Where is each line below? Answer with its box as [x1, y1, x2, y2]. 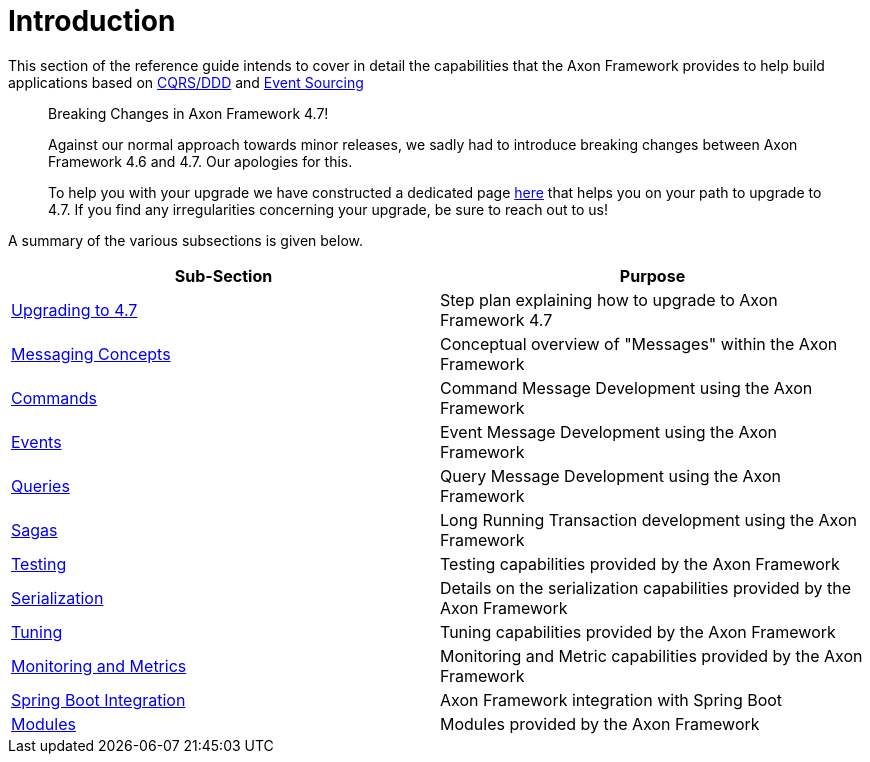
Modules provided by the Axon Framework [440, 713, 760, 734]
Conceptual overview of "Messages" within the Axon [440, 333, 838, 354]
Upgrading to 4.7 [11, 299, 138, 320]
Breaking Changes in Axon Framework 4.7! [48, 104, 329, 122]
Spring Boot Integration [11, 689, 186, 710]
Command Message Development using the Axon [440, 377, 813, 398]
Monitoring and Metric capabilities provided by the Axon [440, 645, 863, 666]
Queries [11, 475, 70, 496]
